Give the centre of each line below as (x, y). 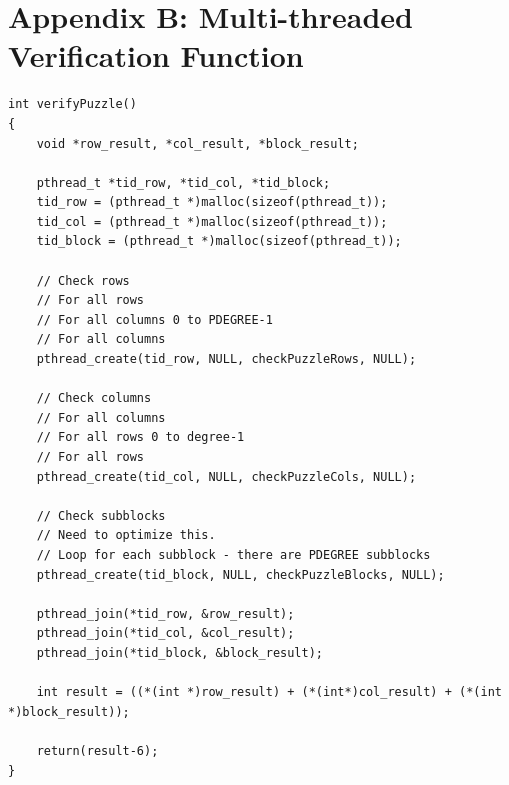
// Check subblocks (101, 515)
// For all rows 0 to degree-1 (140, 437)
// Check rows (83, 280)
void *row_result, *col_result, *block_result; (197, 143)
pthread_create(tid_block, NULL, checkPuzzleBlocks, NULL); (240, 574)
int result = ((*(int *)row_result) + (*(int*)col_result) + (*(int (269, 692)
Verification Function (156, 55)
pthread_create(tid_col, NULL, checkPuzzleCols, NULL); (226, 476)
